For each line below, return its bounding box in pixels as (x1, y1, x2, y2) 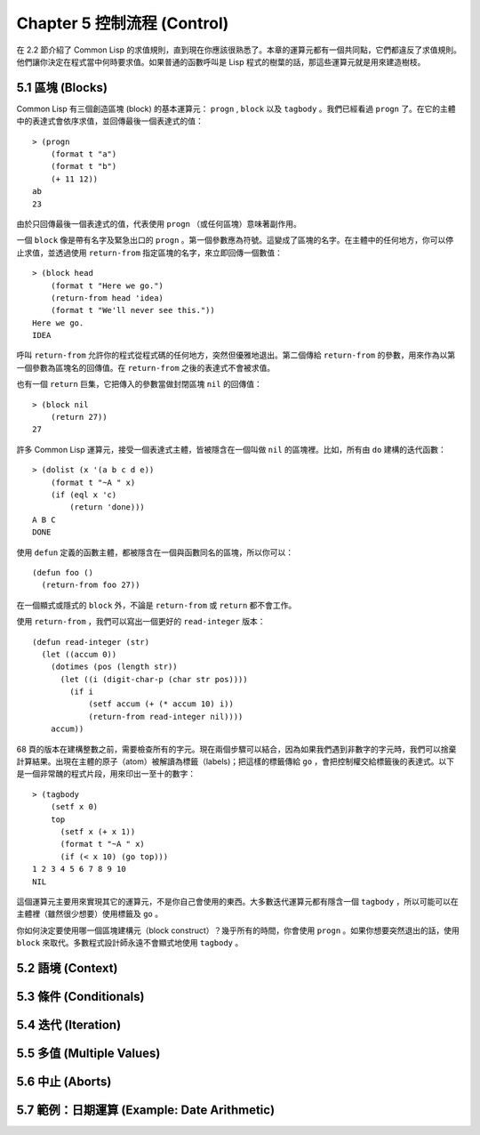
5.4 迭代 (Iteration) (16, 1017, 122, 1032)
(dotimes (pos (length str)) (50, 662, 178, 672)
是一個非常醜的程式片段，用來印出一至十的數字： (16, 769, 196, 779)
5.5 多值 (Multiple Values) (16, 1045, 161, 1060)
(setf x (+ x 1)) (60, 826, 136, 836)
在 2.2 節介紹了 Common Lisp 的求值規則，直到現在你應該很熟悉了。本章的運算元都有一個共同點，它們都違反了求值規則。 (16, 44, 461, 55)
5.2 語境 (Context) (16, 961, 118, 976)
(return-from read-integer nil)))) (88, 712, 244, 721)
